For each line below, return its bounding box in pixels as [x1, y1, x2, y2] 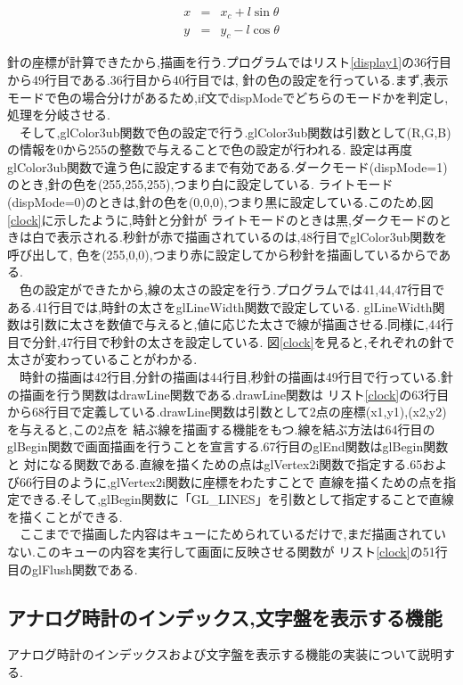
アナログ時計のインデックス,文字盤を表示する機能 [7, 603, 443, 631]
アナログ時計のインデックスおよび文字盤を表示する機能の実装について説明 [7, 645, 443, 664]
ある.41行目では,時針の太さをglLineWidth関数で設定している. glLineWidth [7, 297, 433, 316]
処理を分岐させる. [7, 105, 110, 124]
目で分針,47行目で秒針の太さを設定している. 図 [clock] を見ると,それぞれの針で [7, 332, 455, 351]
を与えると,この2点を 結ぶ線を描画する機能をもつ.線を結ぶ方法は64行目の [7, 419, 435, 438]
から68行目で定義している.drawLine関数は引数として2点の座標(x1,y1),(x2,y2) [7, 402, 447, 421]
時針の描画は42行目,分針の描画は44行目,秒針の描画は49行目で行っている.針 [19, 367, 453, 385]
